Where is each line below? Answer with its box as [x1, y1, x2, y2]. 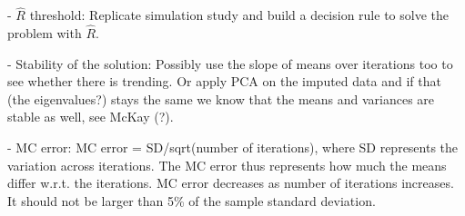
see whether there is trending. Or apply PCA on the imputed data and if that [7, 72, 441, 91]
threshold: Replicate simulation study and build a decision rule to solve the [29, 5, 449, 25]
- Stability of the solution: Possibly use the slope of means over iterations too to [7, 54, 453, 73]
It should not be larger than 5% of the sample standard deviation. [7, 191, 376, 210]
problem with [7, 24, 82, 43]
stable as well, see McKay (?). [7, 107, 174, 126]
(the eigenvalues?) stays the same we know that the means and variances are [7, 89, 435, 108]
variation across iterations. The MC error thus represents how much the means [7, 155, 447, 174]
